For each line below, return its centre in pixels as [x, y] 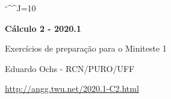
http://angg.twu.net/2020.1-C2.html [72, 88]
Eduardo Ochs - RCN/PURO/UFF [70, 68]
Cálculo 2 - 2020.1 [43, 28]
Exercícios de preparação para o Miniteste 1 [86, 48]
